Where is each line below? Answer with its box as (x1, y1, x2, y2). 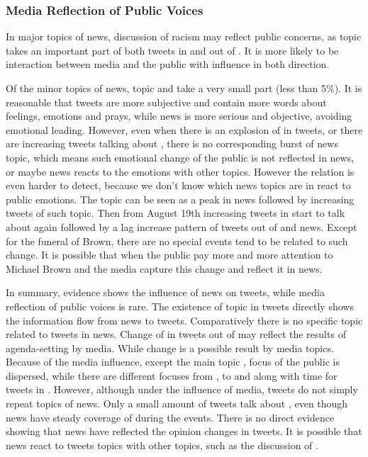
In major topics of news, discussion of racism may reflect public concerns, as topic (6, 29, 362, 44)
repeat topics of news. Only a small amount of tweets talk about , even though (6, 396, 348, 411)
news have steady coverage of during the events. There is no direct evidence (6, 410, 335, 424)
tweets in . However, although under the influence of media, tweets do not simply (6, 382, 358, 397)
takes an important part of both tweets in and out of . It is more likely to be (6, 43, 339, 57)
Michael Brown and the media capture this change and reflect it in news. (6, 261, 323, 276)
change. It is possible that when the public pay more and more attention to (6, 247, 333, 262)
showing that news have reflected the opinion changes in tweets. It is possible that (6, 424, 362, 439)
